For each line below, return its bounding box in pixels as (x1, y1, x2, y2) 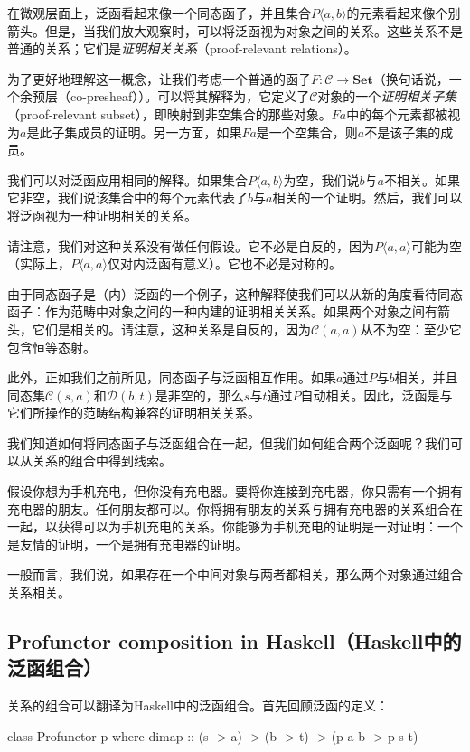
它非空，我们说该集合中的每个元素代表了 (7, 188, 248, 207)
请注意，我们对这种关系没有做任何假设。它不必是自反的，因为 (7, 236, 374, 255)
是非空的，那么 (155, 385, 244, 404)
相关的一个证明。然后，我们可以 (272, 188, 463, 207)
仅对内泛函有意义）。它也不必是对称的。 (107, 254, 342, 273)
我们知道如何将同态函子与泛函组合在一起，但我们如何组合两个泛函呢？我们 (7, 433, 450, 452)
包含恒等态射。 (7, 337, 96, 356)
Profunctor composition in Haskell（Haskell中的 (7, 627, 462, 655)
